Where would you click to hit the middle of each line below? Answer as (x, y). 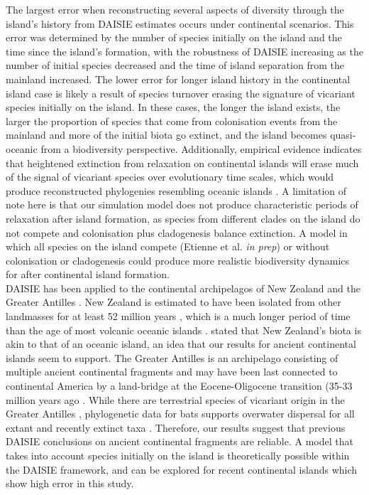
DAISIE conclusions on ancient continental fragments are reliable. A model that (180, 441)
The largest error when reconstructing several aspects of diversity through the (175, 9)
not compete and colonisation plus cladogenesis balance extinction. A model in (177, 232)
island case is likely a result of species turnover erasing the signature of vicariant (181, 93)
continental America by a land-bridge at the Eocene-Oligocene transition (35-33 (179, 386)
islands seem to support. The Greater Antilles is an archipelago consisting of (172, 357)
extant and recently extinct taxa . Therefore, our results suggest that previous (176, 427)
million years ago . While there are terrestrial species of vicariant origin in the (175, 399)
